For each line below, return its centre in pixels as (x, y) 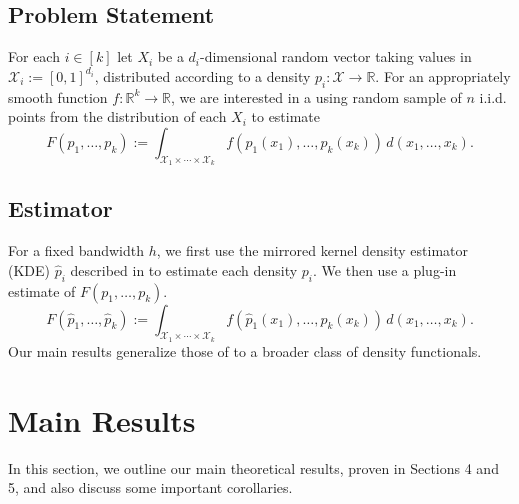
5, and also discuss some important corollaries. (150, 487)
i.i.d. (493, 96)
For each (34, 56)
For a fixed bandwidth (76, 250)
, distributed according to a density (202, 75)
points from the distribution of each (117, 116)
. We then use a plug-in (385, 269)
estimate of (42, 290)
